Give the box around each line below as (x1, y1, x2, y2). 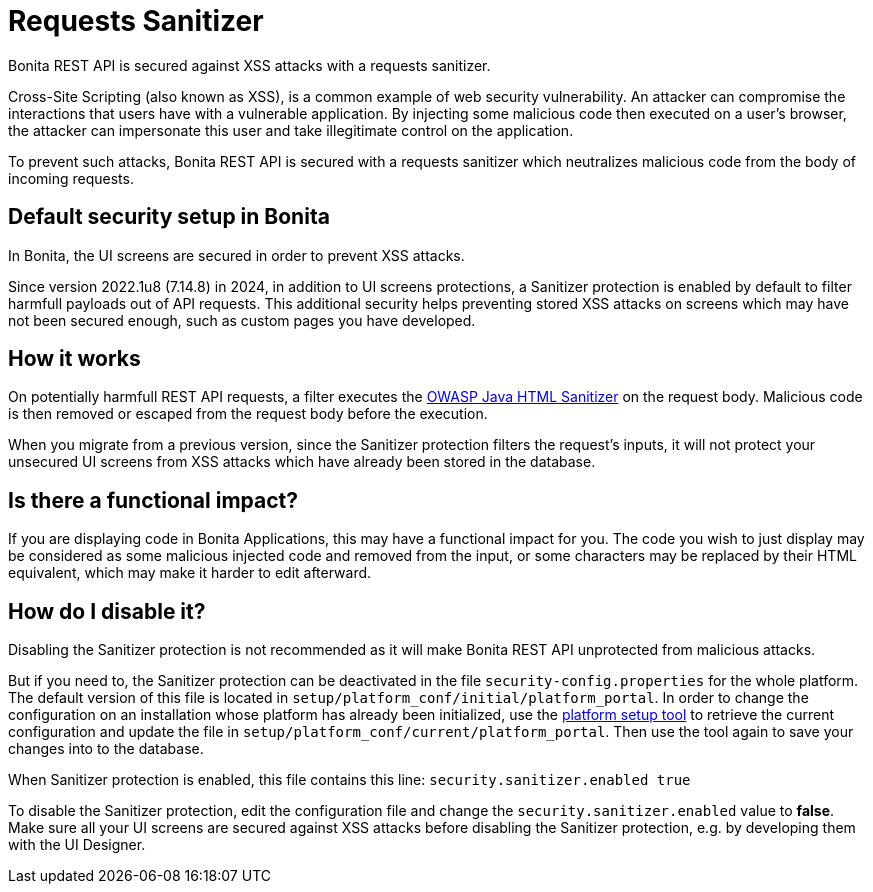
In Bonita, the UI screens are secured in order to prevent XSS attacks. (8, 246, 465, 264)
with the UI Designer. (8, 836, 146, 854)
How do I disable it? (8, 598, 206, 624)
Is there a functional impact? (8, 487, 298, 513)
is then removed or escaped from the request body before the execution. (8, 405, 488, 423)
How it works (8, 346, 141, 372)
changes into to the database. (8, 740, 204, 758)
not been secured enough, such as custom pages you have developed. (8, 311, 476, 329)
